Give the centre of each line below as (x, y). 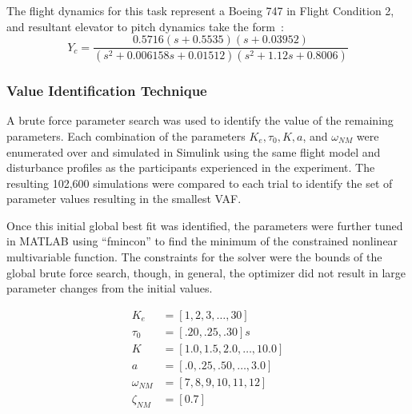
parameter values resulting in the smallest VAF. (124, 199)
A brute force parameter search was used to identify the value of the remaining (200, 120)
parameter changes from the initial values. (110, 288)
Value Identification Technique (107, 91)
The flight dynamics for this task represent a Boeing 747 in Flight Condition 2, (200, 10)
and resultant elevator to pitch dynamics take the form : (145, 26)
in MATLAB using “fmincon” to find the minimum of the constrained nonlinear (202, 241)
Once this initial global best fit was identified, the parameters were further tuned (205, 225)
